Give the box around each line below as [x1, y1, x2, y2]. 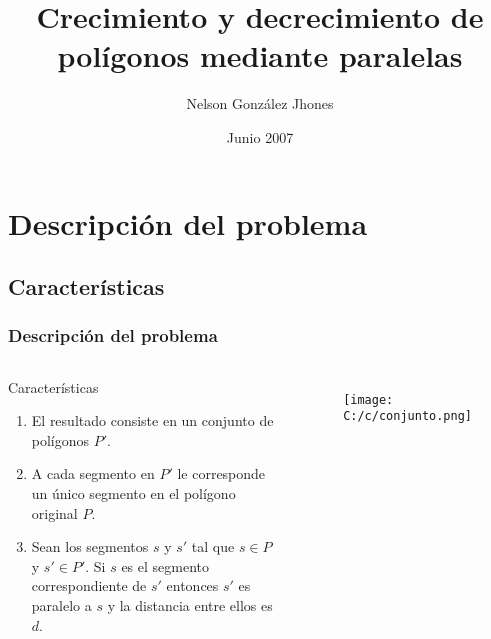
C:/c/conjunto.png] [343, 409, 472, 424]
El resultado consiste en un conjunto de [31, 410, 274, 431]
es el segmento [121, 555, 210, 576]
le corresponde [177, 463, 266, 484]
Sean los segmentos [31, 536, 149, 557]
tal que [191, 536, 235, 557]
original [31, 502, 78, 523]
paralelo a [31, 595, 92, 616]
